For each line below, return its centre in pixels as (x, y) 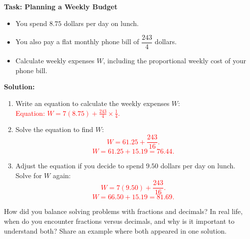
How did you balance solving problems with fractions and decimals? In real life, (123, 211)
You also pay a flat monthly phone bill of (77, 41)
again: (62, 175)
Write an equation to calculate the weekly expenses (92, 103)
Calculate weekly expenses (55, 61)
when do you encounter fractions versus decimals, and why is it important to (119, 221)
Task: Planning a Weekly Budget (61, 6)
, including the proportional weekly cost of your (175, 61)
